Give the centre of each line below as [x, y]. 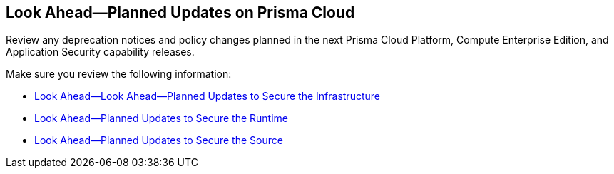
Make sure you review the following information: [119, 74]
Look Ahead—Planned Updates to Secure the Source [159, 140]
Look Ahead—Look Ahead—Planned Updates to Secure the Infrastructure [207, 96]
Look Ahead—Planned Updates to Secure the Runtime [162, 118]
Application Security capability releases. [100, 52]
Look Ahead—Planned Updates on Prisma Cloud [180, 12]
